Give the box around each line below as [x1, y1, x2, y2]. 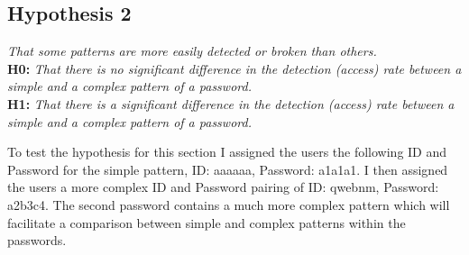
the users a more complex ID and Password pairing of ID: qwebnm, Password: [7, 178, 439, 196]
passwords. [7, 231, 67, 250]
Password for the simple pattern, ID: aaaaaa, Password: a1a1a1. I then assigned [7, 159, 448, 178]
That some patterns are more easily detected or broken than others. [7, 41, 377, 60]
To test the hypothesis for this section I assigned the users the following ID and [7, 142, 447, 161]
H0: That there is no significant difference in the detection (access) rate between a [7, 59, 462, 77]
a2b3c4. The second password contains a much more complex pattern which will [7, 195, 450, 214]
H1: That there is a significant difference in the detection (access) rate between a [7, 94, 455, 113]
